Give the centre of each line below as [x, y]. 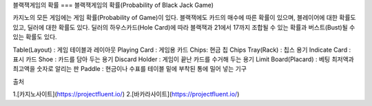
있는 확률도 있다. [35, 37]
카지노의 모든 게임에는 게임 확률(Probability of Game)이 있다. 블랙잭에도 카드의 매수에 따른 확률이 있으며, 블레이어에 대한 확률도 [184, 18]
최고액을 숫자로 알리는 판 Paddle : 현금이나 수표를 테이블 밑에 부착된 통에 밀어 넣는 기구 [130, 69]
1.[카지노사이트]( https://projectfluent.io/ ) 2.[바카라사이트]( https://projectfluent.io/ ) [126, 94]
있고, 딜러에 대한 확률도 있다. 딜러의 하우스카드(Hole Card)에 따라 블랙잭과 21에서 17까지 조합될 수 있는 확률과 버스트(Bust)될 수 [184, 27]
